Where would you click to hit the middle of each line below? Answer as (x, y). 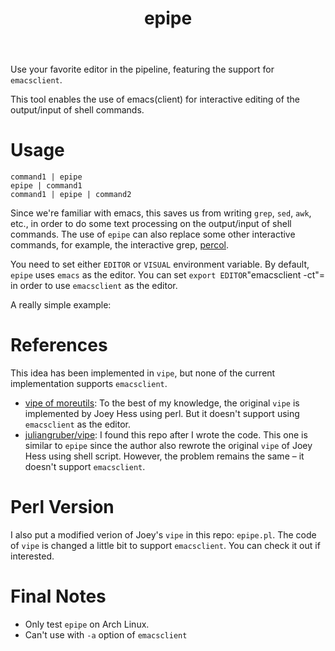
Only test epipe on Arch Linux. (87, 624)
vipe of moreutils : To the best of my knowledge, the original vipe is (162, 403)
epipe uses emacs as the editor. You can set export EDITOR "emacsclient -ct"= (168, 275)
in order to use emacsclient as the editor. (94, 286)
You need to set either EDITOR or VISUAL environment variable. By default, (160, 264)
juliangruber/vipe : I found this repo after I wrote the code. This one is (166, 435)
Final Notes (58, 596)
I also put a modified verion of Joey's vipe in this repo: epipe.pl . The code (163, 535)
